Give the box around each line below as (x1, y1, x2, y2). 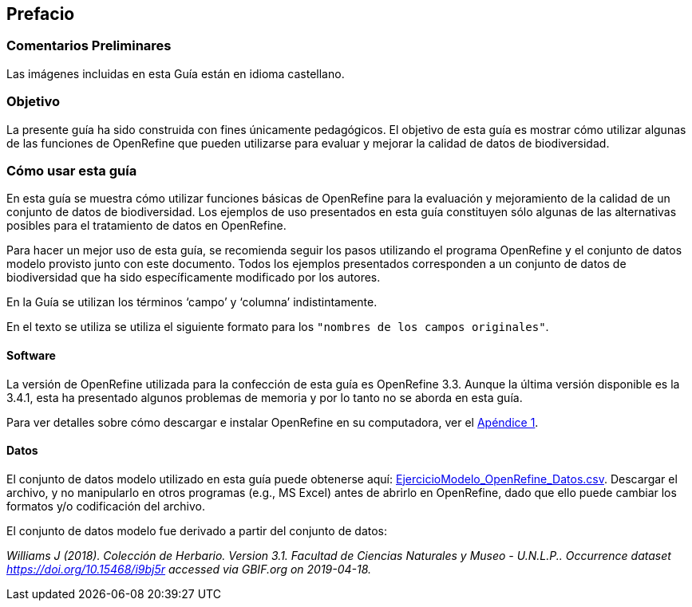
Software (6, 348, 56, 362)
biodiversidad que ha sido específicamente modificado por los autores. (6, 270, 381, 285)
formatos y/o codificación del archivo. (6, 499, 205, 513)
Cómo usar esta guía (6, 162, 137, 179)
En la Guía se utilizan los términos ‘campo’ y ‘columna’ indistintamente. (6, 295, 378, 309)
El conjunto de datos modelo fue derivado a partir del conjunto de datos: (6, 523, 388, 538)
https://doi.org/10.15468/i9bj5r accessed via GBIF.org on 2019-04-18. (6, 562, 372, 576)
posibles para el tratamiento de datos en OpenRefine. (6, 219, 287, 233)
